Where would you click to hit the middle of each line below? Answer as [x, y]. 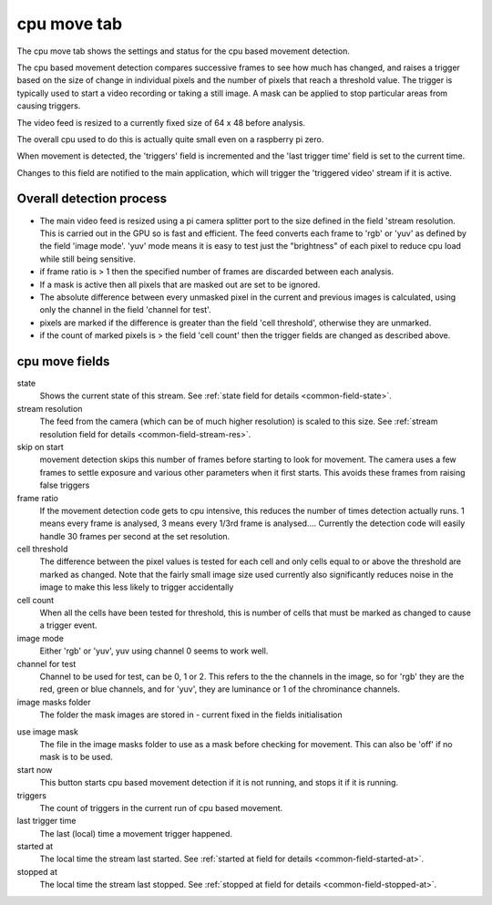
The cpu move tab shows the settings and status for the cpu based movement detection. [183, 51]
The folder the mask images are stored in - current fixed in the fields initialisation [191, 715]
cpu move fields [63, 361]
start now [35, 769]
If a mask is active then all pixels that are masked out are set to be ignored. [180, 284]
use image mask [48, 731]
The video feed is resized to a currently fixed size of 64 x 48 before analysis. [161, 122]
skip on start [40, 447]
